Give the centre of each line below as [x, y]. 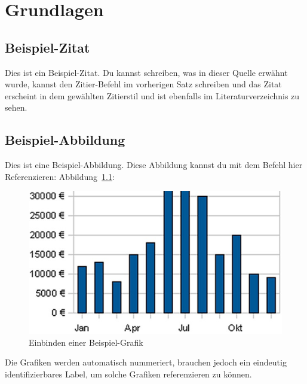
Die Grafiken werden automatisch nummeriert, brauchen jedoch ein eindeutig [146, 362]
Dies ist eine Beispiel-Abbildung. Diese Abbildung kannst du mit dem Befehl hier [154, 165]
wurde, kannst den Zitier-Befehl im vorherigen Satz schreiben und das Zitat [143, 84]
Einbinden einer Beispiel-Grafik [86, 342]
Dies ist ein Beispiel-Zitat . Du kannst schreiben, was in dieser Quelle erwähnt [146, 72]
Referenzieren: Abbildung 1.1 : [60, 176]
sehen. [16, 107]
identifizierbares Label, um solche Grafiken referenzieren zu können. [128, 374]
